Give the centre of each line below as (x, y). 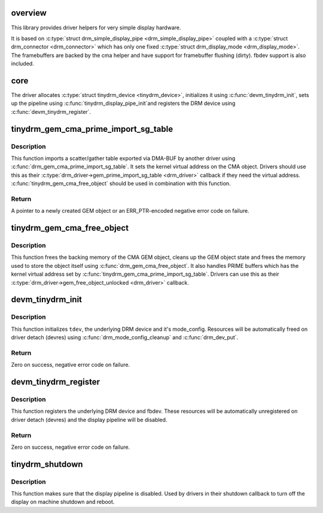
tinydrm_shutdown (47, 464)
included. (22, 64)
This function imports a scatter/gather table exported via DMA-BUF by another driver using (123, 158)
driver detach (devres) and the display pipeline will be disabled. (89, 420)
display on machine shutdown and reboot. (63, 502)
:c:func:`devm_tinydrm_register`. (51, 111)
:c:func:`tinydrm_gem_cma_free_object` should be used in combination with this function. (121, 183)
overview (29, 13)
